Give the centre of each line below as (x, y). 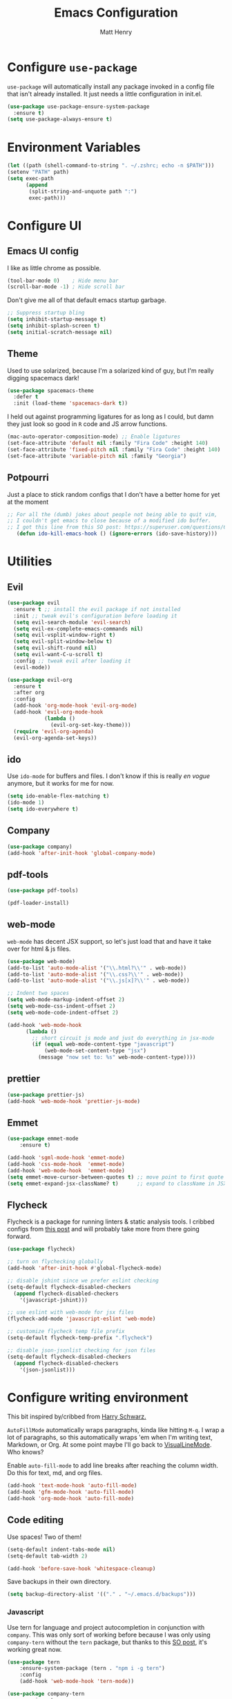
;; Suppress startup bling (46, 313)
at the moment (28, 502)
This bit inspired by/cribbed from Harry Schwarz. (77, 1417)
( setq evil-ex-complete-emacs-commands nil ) (78, 628)
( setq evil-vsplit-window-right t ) (65, 635)
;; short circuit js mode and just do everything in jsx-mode (123, 1038)
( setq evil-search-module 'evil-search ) (72, 622)
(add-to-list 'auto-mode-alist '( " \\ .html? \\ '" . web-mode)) (97, 968)
